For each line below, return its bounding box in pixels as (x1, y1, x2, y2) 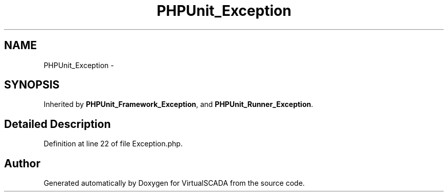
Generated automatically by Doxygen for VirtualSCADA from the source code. (43, 179, 305, 188)
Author (4, 157, 40, 170)
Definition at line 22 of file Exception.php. (43, 139, 183, 148)
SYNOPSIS (4, 78, 60, 92)
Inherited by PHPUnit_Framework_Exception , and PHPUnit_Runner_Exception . (43, 100, 313, 109)
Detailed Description (4, 117, 111, 130)
